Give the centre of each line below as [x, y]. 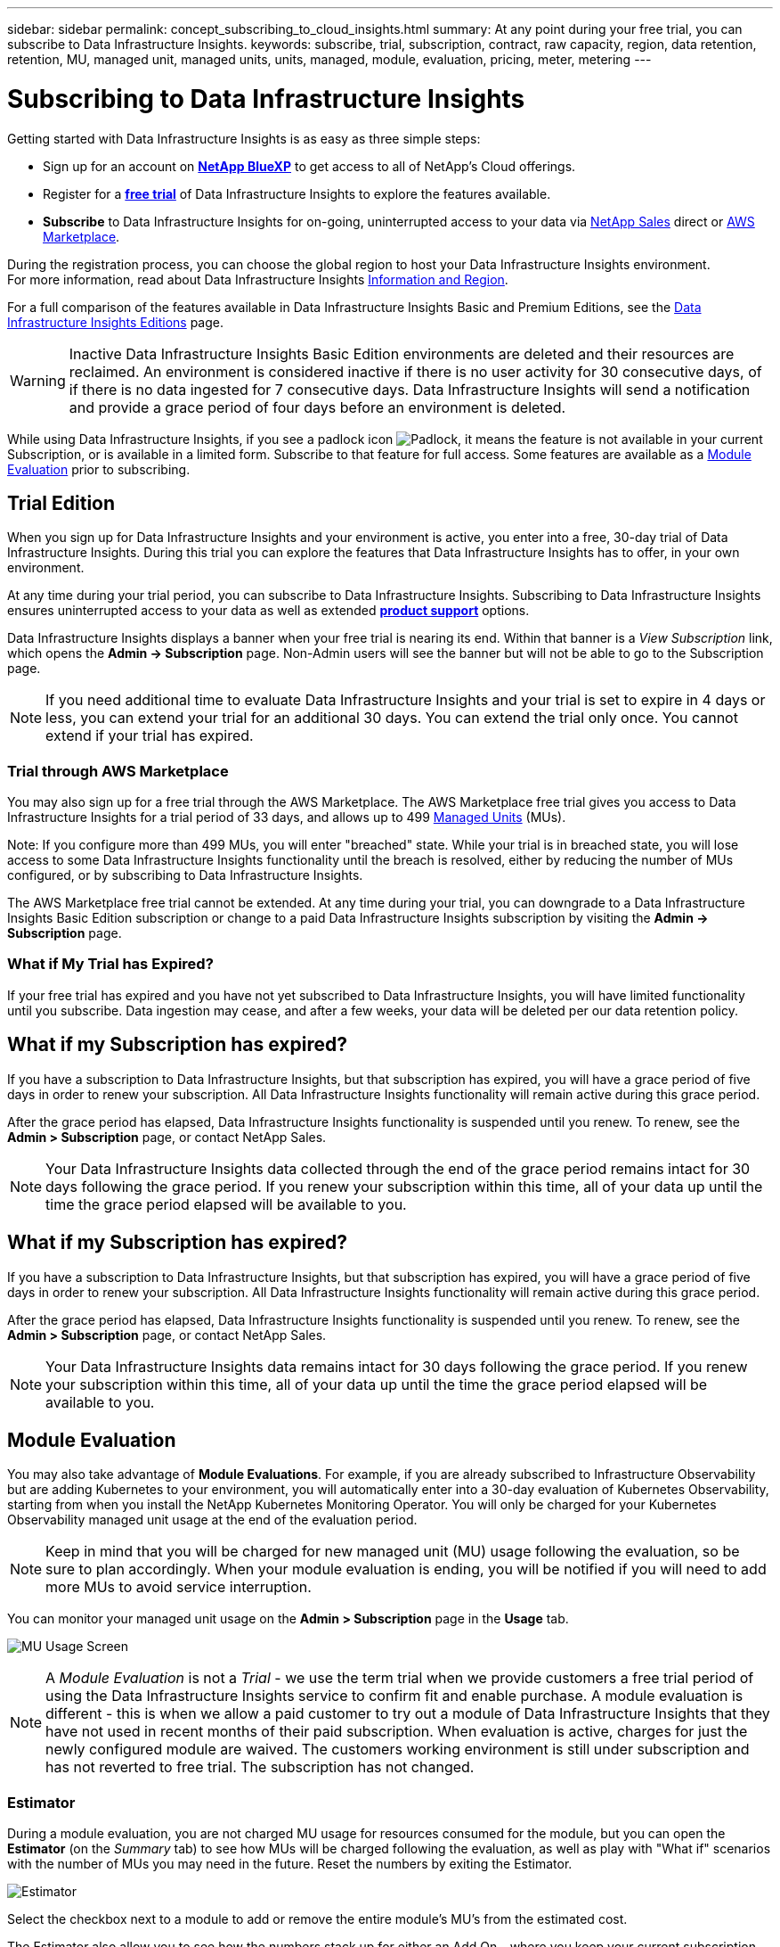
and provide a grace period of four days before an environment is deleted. [317, 407]
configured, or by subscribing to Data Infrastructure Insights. [185, 875]
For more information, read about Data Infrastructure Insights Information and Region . [258, 279]
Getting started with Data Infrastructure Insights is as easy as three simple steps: [244, 138]
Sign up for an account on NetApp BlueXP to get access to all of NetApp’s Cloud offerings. [309, 166]
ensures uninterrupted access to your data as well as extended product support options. [268, 611]
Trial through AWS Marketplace [118, 771]
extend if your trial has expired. [150, 736]
